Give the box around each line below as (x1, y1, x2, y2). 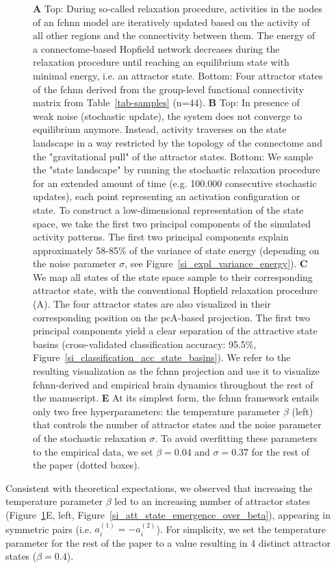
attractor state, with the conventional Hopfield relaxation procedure (33, 283, 318, 297)
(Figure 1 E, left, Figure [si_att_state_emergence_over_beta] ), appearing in (5, 507, 331, 521)
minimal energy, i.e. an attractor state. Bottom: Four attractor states (33, 68, 323, 82)
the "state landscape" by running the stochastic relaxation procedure (33, 162, 320, 177)
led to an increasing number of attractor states (114, 494, 311, 508)
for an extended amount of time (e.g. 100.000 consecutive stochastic (33, 175, 317, 190)
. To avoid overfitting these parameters (155, 431, 318, 445)
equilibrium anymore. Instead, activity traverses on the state (33, 122, 287, 136)
